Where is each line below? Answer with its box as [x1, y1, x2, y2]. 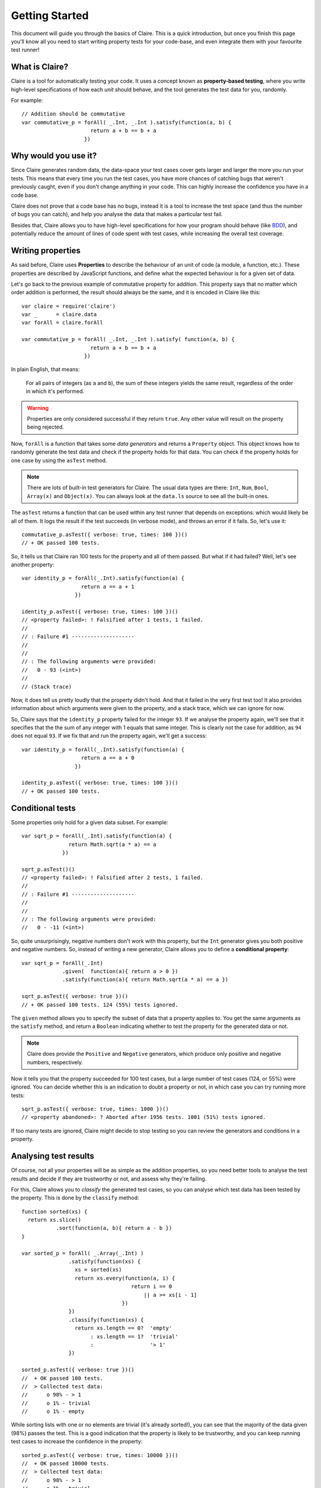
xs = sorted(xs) [74, 1267, 122, 1273]
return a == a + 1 [81, 583, 135, 590]
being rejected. [27, 423, 64, 431]
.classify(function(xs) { [68, 1316, 144, 1323]
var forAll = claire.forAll [21, 319, 103, 326]
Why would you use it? [11, 151, 97, 161]
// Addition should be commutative [21, 111, 125, 117]
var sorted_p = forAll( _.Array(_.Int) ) [21, 1250, 144, 1256]
